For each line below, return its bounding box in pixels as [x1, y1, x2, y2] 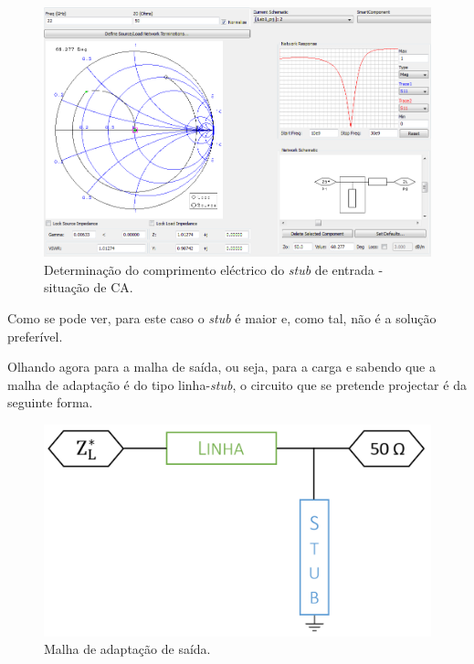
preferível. [7, 326, 63, 345]
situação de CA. [44, 278, 133, 297]
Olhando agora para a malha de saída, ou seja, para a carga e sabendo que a [7, 357, 436, 376]
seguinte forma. [7, 393, 93, 412]
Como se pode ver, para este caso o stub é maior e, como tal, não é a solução [7, 308, 437, 327]
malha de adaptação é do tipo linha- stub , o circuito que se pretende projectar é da [7, 374, 467, 394]
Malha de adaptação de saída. [44, 639, 211, 659]
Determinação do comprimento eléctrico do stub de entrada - [44, 259, 384, 279]
